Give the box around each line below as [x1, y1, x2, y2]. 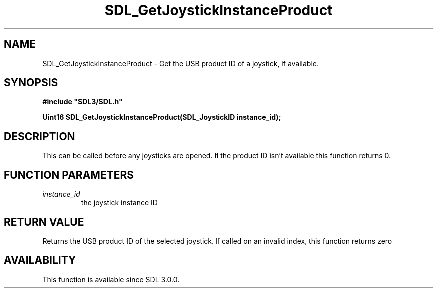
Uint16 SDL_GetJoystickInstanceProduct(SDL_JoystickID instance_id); [42, 113, 281, 122]
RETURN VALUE [4, 215, 84, 228]
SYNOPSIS [4, 76, 58, 89]
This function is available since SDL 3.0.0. [42, 275, 180, 284]
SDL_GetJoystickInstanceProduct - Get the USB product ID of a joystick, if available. [42, 59, 319, 68]
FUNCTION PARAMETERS [4, 168, 134, 181]
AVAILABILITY [4, 254, 76, 267]
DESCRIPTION [4, 130, 75, 143]
